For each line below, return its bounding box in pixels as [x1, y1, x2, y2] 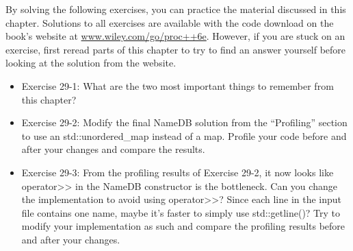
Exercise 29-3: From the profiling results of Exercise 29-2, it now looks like [21, 165, 334, 179]
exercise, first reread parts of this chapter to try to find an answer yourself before [5, 42, 346, 56]
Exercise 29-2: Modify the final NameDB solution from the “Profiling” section [21, 115, 348, 130]
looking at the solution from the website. [5, 56, 176, 70]
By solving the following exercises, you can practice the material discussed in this [5, 2, 346, 16]
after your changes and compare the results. [21, 142, 205, 156]
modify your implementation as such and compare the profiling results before [21, 219, 345, 233]
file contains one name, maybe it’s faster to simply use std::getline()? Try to [21, 205, 341, 219]
